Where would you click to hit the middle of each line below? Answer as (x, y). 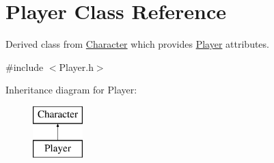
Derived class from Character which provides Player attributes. (137, 44)
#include (25, 66)
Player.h (76, 66)
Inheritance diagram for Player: (71, 90)
